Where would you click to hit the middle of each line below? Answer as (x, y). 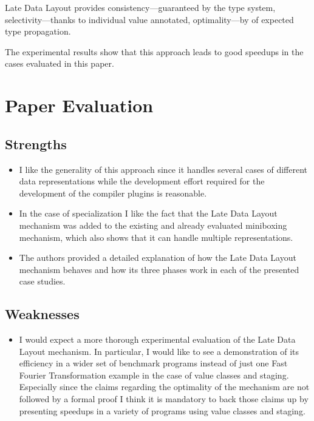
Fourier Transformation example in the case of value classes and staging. (154, 375)
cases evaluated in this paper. (60, 63)
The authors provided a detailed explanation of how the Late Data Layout (158, 258)
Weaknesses (42, 314)
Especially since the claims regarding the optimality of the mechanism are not (164, 387)
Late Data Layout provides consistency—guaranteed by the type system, (140, 7)
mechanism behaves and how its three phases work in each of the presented (159, 269)
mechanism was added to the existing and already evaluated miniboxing (153, 225)
